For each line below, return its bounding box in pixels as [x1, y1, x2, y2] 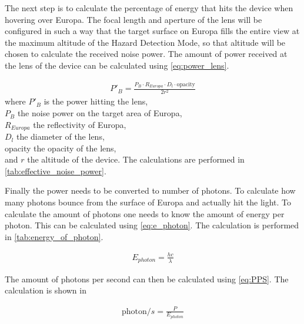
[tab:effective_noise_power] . [5, 164, 106, 177]
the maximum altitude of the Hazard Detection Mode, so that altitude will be [5, 36, 286, 48]
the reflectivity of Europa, [33, 118, 126, 130]
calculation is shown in [5, 284, 86, 296]
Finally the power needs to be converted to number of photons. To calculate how [5, 184, 296, 197]
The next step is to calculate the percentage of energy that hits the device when [5, 2, 293, 14]
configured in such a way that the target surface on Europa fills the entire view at [5, 25, 300, 37]
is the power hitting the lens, [44, 95, 148, 107]
